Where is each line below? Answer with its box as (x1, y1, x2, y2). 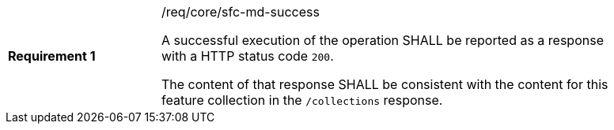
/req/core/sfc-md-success (161, 4, 320, 20)
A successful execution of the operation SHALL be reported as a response (161, 32, 604, 48)
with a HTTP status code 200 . (161, 48, 334, 64)
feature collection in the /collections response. (161, 92, 443, 108)
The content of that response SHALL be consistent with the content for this (161, 76, 608, 92)
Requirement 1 (8, 48, 96, 64)
